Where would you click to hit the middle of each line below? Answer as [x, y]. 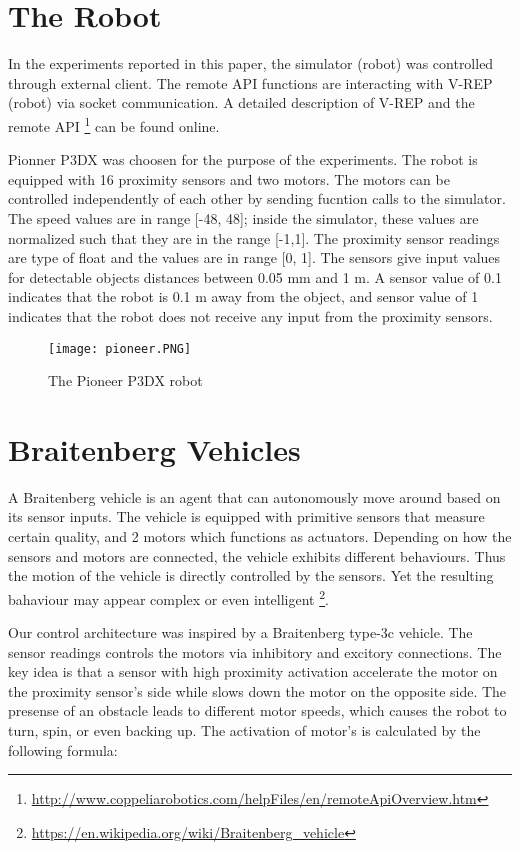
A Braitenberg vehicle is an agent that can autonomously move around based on [254, 496]
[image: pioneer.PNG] [120, 348]
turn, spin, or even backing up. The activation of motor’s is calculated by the [244, 730]
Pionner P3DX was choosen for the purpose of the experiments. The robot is [243, 159]
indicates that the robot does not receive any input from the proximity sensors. [250, 315]
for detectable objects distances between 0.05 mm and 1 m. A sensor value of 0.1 [255, 276]
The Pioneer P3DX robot [125, 380]
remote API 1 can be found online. [114, 124]
